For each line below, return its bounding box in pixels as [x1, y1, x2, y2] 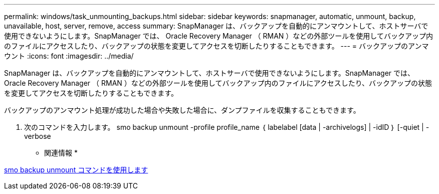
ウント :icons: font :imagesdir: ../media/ [4, 52, 134, 60]
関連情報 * [44, 148, 78, 157]
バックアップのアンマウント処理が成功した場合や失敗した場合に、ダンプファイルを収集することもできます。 [4, 106, 360, 114]
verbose [24, 132, 51, 140]
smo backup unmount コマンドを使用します [4, 165, 148, 174]
